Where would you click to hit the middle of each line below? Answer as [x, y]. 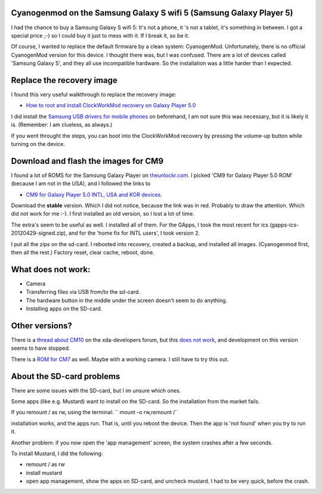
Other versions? [42, 326]
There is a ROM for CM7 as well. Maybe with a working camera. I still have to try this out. [120, 359]
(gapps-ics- [284, 225]
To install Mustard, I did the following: [57, 453]
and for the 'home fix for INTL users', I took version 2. [134, 233]
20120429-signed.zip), [39, 233]
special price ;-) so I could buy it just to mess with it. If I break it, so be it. [100, 35]
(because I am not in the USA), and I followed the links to [81, 184]
